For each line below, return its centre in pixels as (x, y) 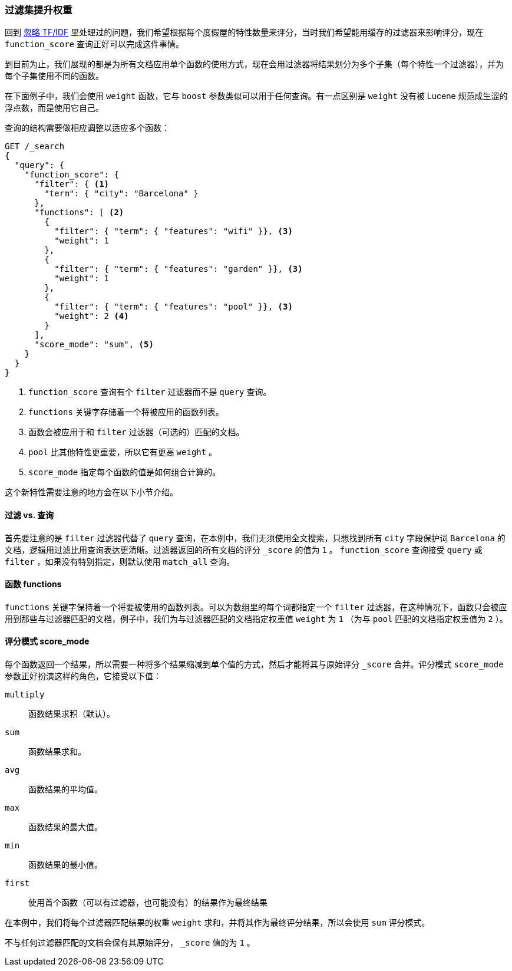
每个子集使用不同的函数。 (54, 76)
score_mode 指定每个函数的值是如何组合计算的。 (125, 472)
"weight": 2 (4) (92, 316)
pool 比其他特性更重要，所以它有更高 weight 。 (123, 452)
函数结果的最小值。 (65, 865)
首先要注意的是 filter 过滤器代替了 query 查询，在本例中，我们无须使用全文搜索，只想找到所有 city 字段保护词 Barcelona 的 (255, 538)
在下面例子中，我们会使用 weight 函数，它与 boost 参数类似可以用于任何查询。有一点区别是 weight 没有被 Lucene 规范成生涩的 (256, 96)
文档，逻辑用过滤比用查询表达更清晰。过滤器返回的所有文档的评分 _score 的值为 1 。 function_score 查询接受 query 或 (244, 549)
